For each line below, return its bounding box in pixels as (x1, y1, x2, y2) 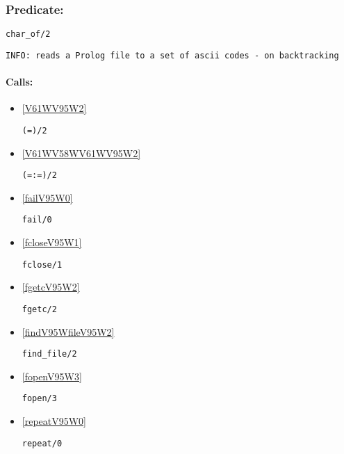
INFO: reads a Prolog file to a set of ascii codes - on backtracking (6, 50, 339, 60)
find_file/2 (22, 349, 77, 359)
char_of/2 (6, 29, 51, 40)
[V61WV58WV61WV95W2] (22, 145, 141, 160)
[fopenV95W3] (22, 368, 82, 383)
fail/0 (22, 215, 52, 225)
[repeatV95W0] (22, 414, 87, 428)
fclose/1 (22, 259, 63, 270)
